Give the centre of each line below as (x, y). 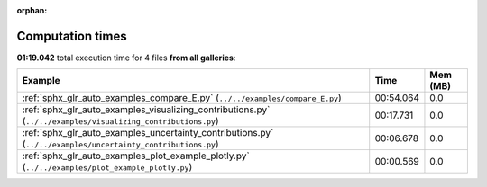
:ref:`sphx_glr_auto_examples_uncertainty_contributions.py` (148, 133)
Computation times (72, 36)
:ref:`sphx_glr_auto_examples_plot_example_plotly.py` (136, 156)
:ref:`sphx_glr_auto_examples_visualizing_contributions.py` (146, 110)
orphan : (32, 10)
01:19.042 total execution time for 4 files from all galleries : (126, 58)
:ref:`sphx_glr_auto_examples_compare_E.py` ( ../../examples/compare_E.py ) (182, 98)
